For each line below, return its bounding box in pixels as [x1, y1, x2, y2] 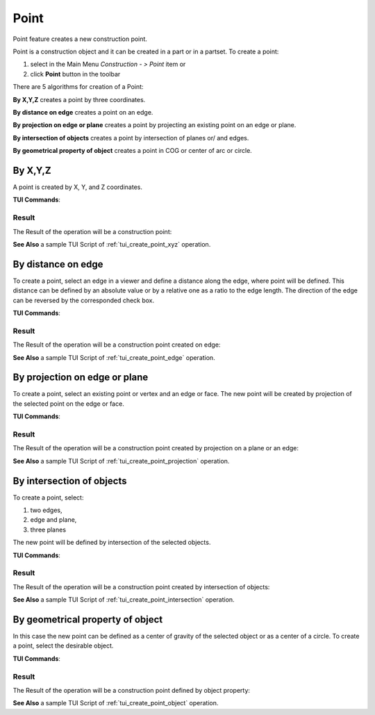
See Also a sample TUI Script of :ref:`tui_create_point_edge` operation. [12, 353, 215, 361]
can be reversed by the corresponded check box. [12, 296, 155, 304]
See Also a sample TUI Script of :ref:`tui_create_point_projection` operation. [12, 457, 230, 465]
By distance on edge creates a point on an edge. [12, 108, 153, 116]
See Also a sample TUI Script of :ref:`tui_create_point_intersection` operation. [12, 595, 235, 604]
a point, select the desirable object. [12, 641, 114, 650]
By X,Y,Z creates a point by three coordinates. [12, 95, 146, 104]
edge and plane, [30, 516, 77, 524]
